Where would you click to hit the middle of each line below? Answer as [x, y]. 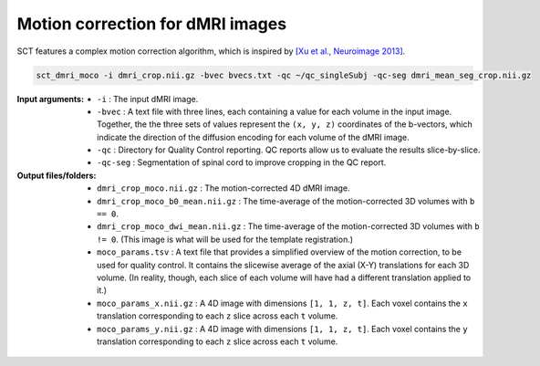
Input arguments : [51, 99]
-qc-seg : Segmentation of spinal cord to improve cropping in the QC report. [242, 162]
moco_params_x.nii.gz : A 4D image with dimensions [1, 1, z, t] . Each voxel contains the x [283, 303]
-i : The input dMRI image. [148, 99]
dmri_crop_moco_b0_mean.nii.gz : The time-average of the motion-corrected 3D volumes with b [286, 201]
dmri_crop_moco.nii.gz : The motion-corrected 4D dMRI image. [223, 188]
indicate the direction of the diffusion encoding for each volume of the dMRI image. [253, 137]
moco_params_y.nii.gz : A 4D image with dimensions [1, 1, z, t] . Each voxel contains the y [283, 329]
